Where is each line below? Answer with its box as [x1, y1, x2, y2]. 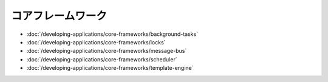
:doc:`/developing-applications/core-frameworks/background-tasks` [26, 30, 199, 38]
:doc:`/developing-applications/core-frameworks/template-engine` [26, 64, 194, 72]
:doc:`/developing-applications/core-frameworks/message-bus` [26, 47, 187, 55]
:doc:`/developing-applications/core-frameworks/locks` [26, 38, 166, 46]
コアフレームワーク [11, 9, 108, 22]
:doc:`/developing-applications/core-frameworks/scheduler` [26, 55, 177, 63]
